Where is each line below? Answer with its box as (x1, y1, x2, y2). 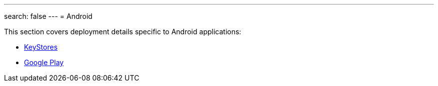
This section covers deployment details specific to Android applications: (4, 27, 241, 36)
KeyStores (24, 43, 58, 51)
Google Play (24, 58, 64, 67)
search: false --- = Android (4, 12, 92, 20)
